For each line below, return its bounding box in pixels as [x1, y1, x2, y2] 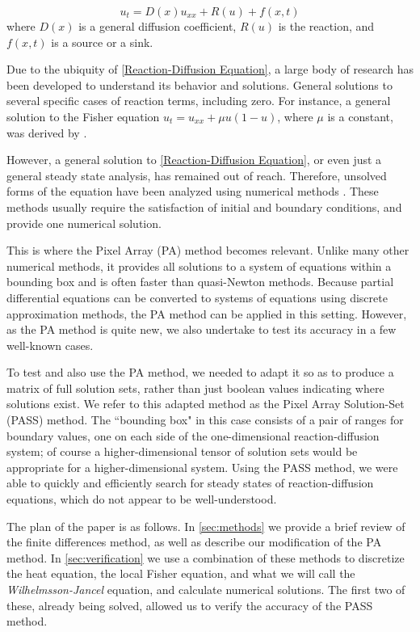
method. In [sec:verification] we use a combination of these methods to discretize [6, 549, 405, 566]
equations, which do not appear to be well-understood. [6, 491, 277, 508]
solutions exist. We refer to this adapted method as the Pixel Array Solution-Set [6, 395, 405, 412]
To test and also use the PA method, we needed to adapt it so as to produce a [6, 364, 394, 381]
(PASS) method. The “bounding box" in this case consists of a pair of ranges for [6, 411, 404, 428]
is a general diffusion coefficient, [78, 18, 237, 34]
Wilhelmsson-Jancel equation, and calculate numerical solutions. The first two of [6, 581, 405, 597]
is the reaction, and [278, 18, 375, 34]
